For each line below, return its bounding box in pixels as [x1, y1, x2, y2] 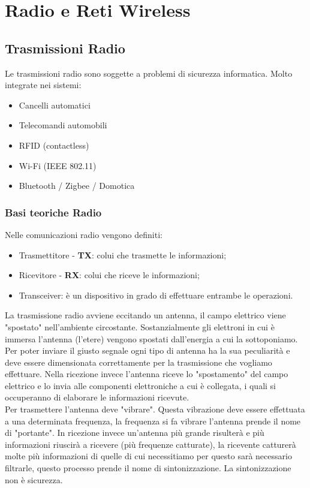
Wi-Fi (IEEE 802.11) [19, 159, 97, 171]
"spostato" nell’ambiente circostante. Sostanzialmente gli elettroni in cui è [5, 320, 275, 333]
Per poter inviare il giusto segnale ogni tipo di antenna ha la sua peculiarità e [5, 344, 290, 357]
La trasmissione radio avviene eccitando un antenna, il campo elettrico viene [5, 309, 286, 321]
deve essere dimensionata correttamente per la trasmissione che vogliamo [5, 356, 272, 368]
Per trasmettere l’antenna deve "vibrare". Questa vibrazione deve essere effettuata [5, 403, 305, 415]
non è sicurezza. [5, 473, 63, 486]
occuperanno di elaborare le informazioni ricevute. [5, 391, 189, 403]
